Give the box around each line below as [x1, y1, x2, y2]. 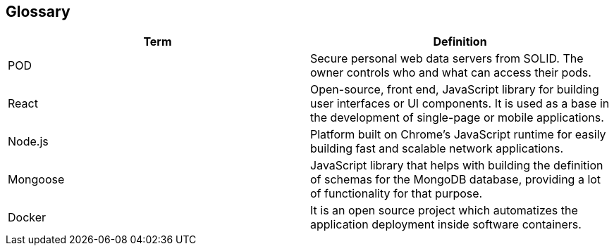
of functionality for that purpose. [310, 186, 483, 201]
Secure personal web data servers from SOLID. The [310, 51, 584, 66]
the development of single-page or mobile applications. [310, 110, 604, 125]
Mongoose [8, 172, 65, 187]
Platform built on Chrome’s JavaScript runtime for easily [310, 127, 606, 142]
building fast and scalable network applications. [310, 141, 564, 156]
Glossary [6, 3, 70, 20]
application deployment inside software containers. [310, 217, 582, 232]
